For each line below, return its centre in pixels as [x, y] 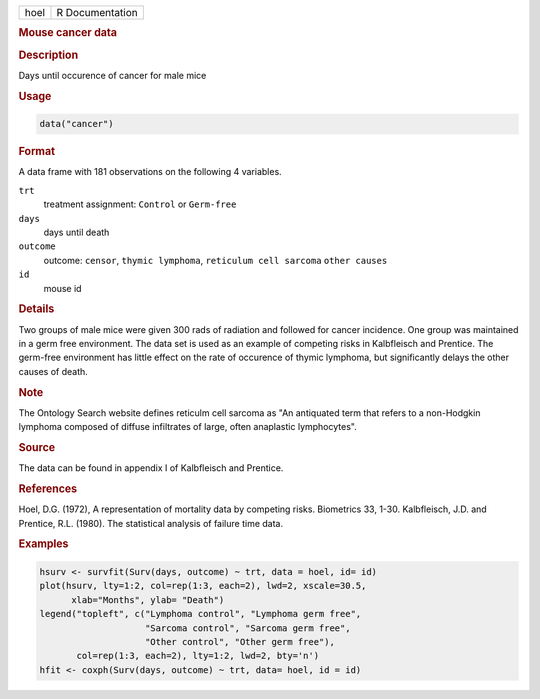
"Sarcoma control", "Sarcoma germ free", [248, 628]
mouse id [62, 288]
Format [36, 152]
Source [37, 447]
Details [36, 309]
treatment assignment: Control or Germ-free [140, 204]
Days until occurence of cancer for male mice [112, 75]
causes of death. [53, 371]
